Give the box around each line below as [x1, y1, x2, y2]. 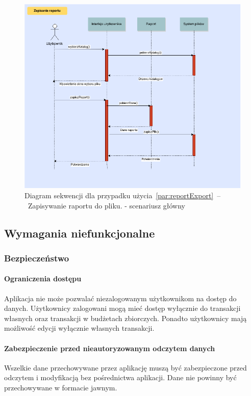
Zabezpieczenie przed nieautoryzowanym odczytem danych [4, 342, 215, 353]
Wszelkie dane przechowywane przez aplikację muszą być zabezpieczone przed [4, 362, 247, 373]
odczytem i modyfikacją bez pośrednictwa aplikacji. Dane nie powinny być [4, 372, 237, 383]
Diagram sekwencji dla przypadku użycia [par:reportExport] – [24, 190, 221, 200]
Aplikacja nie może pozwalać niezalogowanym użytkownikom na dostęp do [4, 293, 237, 303]
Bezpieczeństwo [4, 251, 69, 264]
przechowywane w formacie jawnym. [4, 382, 117, 392]
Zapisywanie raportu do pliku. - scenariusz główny [28, 200, 186, 210]
